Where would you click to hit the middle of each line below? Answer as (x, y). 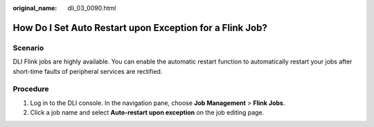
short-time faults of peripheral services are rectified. (88, 71)
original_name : (35, 8)
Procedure (31, 89)
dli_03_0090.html (92, 8)
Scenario (28, 48)
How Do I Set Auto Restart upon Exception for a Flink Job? (140, 28)
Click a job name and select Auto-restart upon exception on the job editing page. (147, 113)
